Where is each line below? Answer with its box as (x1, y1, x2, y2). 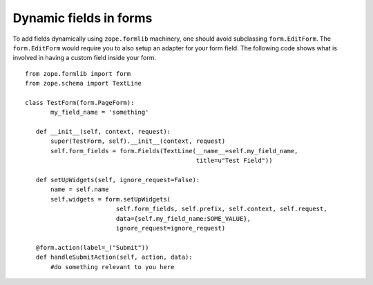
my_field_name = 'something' (50, 108, 149, 117)
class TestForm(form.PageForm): (25, 99, 135, 106)
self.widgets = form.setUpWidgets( (50, 195, 171, 203)
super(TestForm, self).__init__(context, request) (50, 137, 226, 145)
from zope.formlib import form (25, 70, 131, 77)
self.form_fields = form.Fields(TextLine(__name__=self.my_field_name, (50, 147, 298, 155)
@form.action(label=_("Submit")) (35, 244, 149, 251)
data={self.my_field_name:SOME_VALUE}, (115, 215, 251, 222)
